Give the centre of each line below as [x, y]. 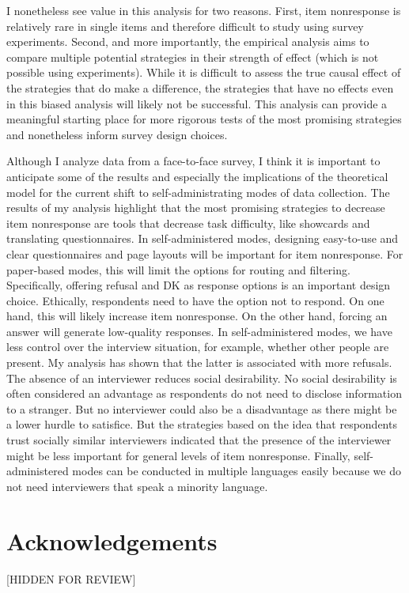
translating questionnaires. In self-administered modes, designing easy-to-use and [203, 238]
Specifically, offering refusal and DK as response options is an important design [199, 285]
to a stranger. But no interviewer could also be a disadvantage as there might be [202, 408]
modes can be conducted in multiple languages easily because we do [237, 471]
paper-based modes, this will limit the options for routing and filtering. [178, 269]
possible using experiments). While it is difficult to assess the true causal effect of [204, 72]
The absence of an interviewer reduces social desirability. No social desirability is [202, 378]
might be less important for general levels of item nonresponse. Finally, [178, 455]
